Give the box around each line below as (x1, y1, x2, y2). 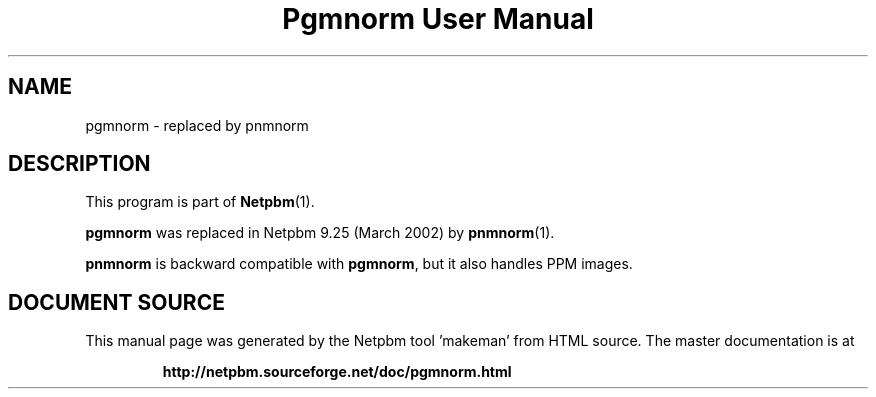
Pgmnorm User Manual (282, 2, 594, 36)
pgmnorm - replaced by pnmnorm (85, 116, 309, 134)
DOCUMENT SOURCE (8, 289, 225, 315)
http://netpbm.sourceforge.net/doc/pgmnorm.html (162, 363, 512, 381)
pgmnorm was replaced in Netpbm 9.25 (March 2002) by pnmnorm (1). (85, 224, 555, 242)
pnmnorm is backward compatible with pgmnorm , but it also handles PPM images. (85, 255, 633, 273)
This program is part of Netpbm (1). (85, 193, 315, 211)
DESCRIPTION (8, 151, 151, 177)
